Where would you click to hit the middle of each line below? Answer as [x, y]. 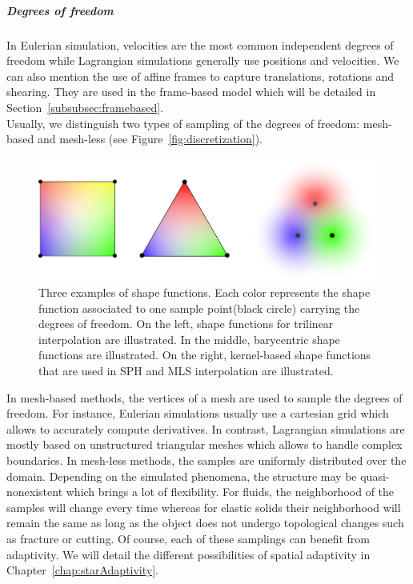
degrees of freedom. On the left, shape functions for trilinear [186, 324]
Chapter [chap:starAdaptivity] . [82, 570]
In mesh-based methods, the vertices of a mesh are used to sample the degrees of [204, 397]
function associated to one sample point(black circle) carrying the [199, 308]
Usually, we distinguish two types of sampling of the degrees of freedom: [183, 123]
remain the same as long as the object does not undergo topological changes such [205, 523]
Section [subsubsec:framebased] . [85, 107]
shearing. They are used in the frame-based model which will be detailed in [191, 92]
